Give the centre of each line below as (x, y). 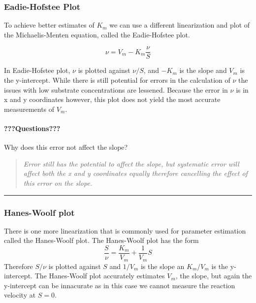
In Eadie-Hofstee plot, (37, 70)
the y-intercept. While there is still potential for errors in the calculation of (117, 80)
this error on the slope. (58, 183)
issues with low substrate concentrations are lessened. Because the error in (116, 89)
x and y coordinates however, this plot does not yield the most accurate (112, 99)
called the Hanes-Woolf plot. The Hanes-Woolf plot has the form (101, 240)
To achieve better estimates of (49, 25)
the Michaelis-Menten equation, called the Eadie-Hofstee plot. (97, 34)
